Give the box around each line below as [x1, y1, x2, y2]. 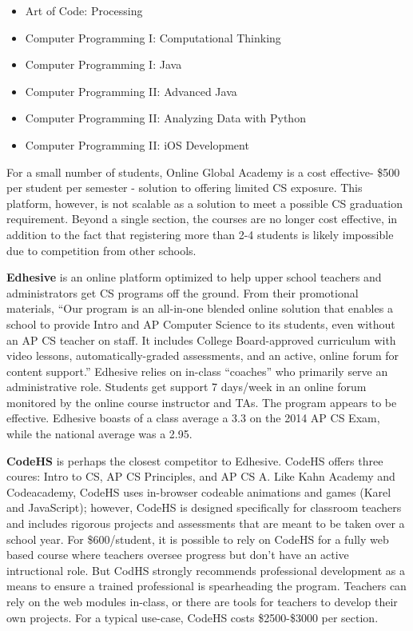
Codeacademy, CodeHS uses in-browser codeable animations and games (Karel [6, 483, 391, 500]
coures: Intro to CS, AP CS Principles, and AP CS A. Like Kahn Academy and [6, 468, 395, 485]
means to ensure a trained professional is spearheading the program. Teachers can [6, 577, 407, 594]
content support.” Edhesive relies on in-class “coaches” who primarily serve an [6, 362, 388, 379]
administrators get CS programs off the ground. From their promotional [6, 284, 359, 301]
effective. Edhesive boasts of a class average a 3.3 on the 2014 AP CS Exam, [6, 409, 380, 426]
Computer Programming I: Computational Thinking [25, 29, 281, 46]
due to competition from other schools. [6, 242, 197, 258]
